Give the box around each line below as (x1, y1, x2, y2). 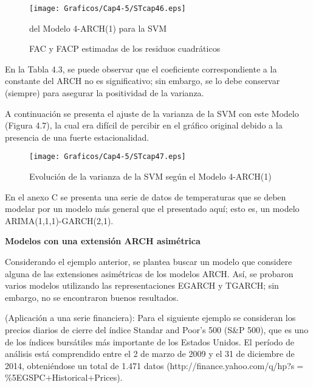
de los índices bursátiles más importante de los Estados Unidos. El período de (5, 335, 295, 348)
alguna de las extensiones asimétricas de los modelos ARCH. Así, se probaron (5, 267, 294, 280)
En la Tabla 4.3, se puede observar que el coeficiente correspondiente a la (5, 62, 277, 75)
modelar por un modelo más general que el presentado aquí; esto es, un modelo (5, 202, 300, 215)
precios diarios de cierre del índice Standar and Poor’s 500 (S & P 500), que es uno (5, 323, 309, 336)
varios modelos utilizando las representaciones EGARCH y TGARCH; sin (5, 279, 279, 292)
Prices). (94, 371, 123, 384)
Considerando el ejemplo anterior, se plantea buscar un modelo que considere (5, 255, 292, 268)
